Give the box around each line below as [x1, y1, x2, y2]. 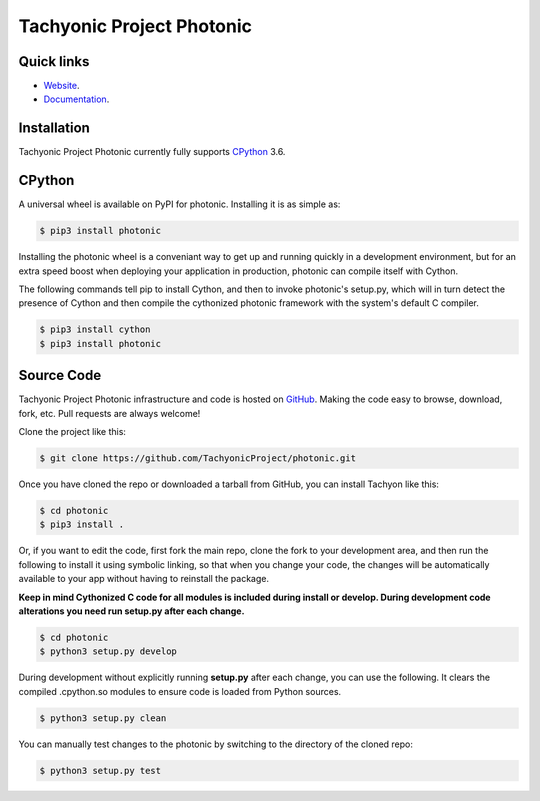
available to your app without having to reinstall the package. [18, 573, 270, 585]
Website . [43, 80, 80, 92]
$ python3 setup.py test [39, 765, 162, 776]
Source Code [18, 367, 102, 384]
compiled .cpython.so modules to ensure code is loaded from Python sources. [18, 685, 342, 697]
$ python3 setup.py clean [39, 712, 167, 724]
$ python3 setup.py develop [39, 646, 177, 657]
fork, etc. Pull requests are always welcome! [18, 407, 201, 419]
